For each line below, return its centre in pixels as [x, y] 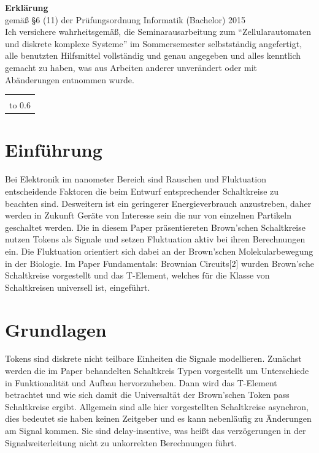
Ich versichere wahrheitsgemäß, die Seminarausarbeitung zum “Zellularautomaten [158, 32]
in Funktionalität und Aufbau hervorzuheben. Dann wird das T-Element [141, 382]
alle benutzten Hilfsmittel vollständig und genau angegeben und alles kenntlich [153, 55]
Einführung [54, 150]
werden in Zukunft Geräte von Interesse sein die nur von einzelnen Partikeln [148, 215]
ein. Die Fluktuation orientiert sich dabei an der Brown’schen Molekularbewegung [159, 251]
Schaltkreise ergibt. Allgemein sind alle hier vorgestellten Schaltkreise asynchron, [157, 406]
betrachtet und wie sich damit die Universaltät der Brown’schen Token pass [147, 395]
